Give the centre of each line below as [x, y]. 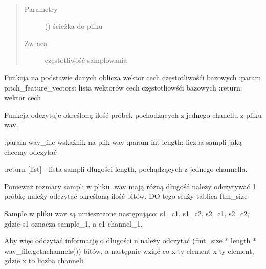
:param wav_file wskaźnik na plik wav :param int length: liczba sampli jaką [123, 141]
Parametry [41, 8]
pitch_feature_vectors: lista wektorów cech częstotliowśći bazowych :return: [123, 87]
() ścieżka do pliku [74, 26]
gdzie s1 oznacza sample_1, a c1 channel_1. [73, 223]
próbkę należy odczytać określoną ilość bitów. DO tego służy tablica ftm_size [126, 196]
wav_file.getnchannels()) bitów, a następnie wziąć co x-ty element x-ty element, [129, 250]
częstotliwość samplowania [86, 60]
